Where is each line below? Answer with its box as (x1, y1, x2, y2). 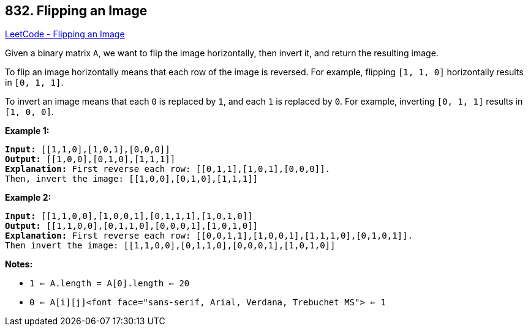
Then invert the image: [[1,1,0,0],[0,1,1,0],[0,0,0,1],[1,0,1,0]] (5, 240, 336, 251)
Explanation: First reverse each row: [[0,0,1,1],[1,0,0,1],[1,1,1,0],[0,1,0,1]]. (5, 231, 413, 241)
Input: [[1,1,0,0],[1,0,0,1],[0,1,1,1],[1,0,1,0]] (5, 211, 253, 221)
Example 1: (5, 125, 50, 136)
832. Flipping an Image (5, 3, 148, 18)
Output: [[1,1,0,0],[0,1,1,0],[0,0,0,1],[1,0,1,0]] (5, 221, 258, 231)
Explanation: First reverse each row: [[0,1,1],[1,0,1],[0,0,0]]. (5, 164, 331, 174)
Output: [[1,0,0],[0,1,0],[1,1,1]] (5, 154, 176, 165)
